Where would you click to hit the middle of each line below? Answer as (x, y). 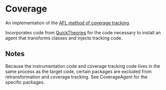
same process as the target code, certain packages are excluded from (78, 71)
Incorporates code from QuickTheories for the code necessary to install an (83, 32)
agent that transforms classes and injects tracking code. (64, 38)
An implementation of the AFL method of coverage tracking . (68, 23)
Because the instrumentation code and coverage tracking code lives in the (83, 66)
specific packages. (25, 82)
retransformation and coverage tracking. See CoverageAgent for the (76, 77)
